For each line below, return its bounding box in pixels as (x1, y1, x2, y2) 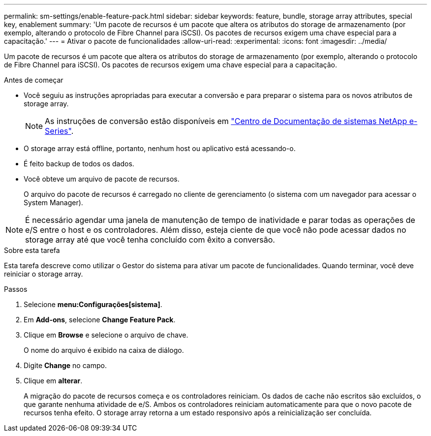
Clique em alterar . (24, 376, 83, 385)
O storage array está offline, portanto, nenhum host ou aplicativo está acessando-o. (24, 144, 296, 153)
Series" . (45, 126, 74, 136)
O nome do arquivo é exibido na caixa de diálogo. (24, 346, 184, 354)
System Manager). (24, 198, 83, 207)
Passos (4, 285, 28, 293)
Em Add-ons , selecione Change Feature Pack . (24, 315, 176, 324)
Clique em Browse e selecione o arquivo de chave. (24, 331, 188, 339)
